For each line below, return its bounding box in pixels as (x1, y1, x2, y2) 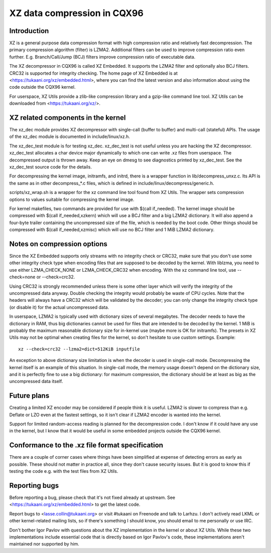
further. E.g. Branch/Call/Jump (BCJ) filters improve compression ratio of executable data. (9, 54, 196, 60)
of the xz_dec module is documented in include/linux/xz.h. (9, 133, 130, 140)
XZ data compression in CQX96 (9, 8, 144, 19)
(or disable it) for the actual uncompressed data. (9, 304, 109, 310)
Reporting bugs (9, 481, 59, 490)
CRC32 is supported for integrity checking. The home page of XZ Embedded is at (9, 70, 178, 76)
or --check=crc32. (36, 274, 75, 280)
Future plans (9, 392, 50, 400)
